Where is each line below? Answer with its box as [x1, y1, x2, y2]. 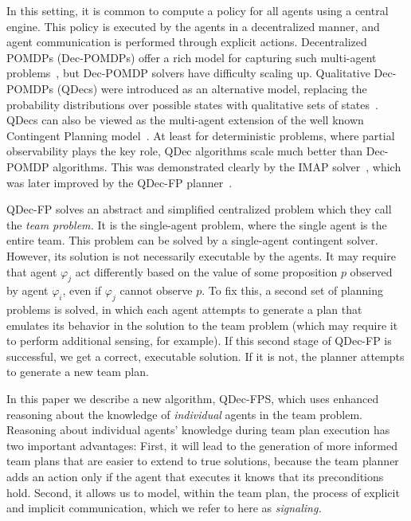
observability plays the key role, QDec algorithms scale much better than [6, 143, 363, 159]
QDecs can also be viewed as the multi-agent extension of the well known [6, 112, 364, 128]
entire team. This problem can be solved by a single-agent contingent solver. [6, 232, 378, 249]
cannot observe [119, 282, 193, 299]
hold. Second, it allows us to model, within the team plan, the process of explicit [6, 484, 400, 500]
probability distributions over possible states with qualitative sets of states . [6, 96, 378, 112]
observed [350, 263, 393, 280]
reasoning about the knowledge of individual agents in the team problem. [6, 405, 362, 422]
